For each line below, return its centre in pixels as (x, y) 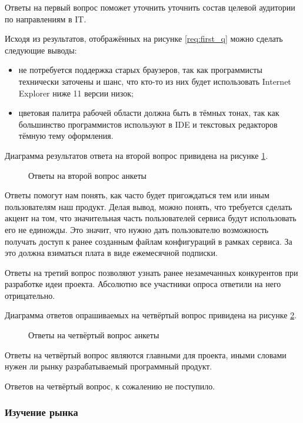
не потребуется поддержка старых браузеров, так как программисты (140, 70)
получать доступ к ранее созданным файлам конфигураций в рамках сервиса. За (149, 241)
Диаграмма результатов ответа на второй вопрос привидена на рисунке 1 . (136, 155)
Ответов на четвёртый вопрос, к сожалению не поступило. (110, 386)
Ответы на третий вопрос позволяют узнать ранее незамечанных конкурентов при (151, 272)
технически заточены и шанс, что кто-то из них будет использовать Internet (155, 81)
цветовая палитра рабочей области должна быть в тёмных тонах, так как (149, 113)
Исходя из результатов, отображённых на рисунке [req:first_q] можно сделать (144, 39)
